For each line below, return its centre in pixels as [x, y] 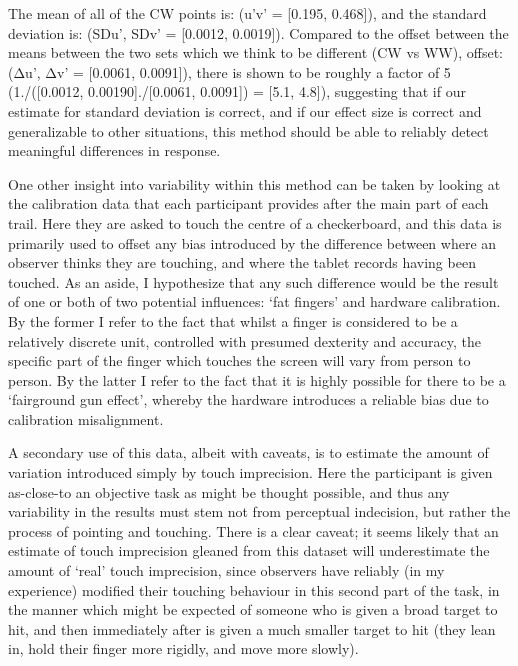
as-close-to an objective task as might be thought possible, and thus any [229, 491]
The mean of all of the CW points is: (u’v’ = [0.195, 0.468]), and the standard [247, 13]
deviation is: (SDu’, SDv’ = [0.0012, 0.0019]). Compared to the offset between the [258, 32]
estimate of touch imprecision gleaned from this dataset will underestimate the [249, 550]
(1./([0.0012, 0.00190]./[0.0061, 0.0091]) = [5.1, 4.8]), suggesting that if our [237, 91]
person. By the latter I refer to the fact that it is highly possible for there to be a [257, 379]
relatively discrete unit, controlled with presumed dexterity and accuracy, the [244, 340]
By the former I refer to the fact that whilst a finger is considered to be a [233, 320]
